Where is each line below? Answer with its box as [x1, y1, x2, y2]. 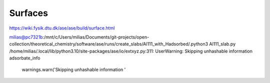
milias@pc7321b [9, 34, 43, 40]
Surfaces [9, 7, 48, 18]
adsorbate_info [9, 55, 40, 61]
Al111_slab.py [209, 41, 236, 47]
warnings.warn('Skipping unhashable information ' [21, 66, 126, 72]
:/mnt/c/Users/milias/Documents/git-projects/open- [42, 34, 149, 40]
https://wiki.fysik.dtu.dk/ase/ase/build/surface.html [9, 25, 115, 31]
